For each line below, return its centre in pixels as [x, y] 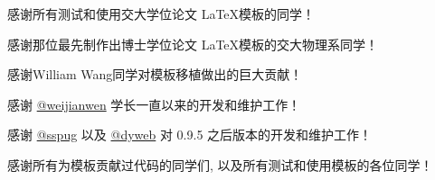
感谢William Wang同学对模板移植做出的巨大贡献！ [155, 74]
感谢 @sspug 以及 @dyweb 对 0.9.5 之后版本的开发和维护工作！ [190, 135]
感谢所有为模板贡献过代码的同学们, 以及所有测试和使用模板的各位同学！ [220, 164]
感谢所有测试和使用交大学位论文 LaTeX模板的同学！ [161, 13]
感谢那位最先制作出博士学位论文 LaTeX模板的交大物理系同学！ [193, 44]
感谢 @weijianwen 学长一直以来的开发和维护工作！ [154, 104]
